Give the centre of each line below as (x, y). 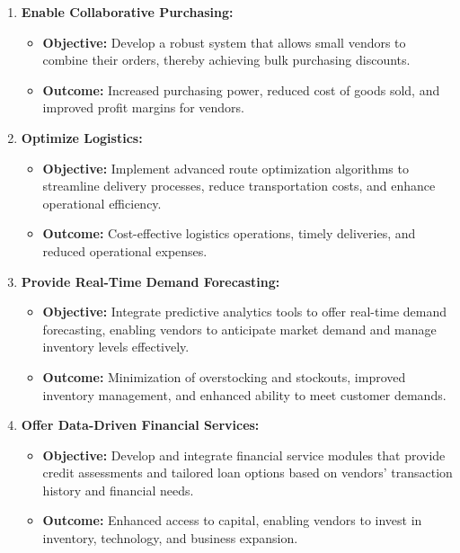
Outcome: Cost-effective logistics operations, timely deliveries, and (229, 233)
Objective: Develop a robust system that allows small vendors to (224, 42)
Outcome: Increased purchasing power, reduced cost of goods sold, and (241, 89)
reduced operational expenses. (125, 250)
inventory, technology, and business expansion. (170, 538)
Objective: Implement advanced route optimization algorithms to (226, 168)
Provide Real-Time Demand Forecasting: (150, 281)
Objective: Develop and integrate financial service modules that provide (244, 455)
